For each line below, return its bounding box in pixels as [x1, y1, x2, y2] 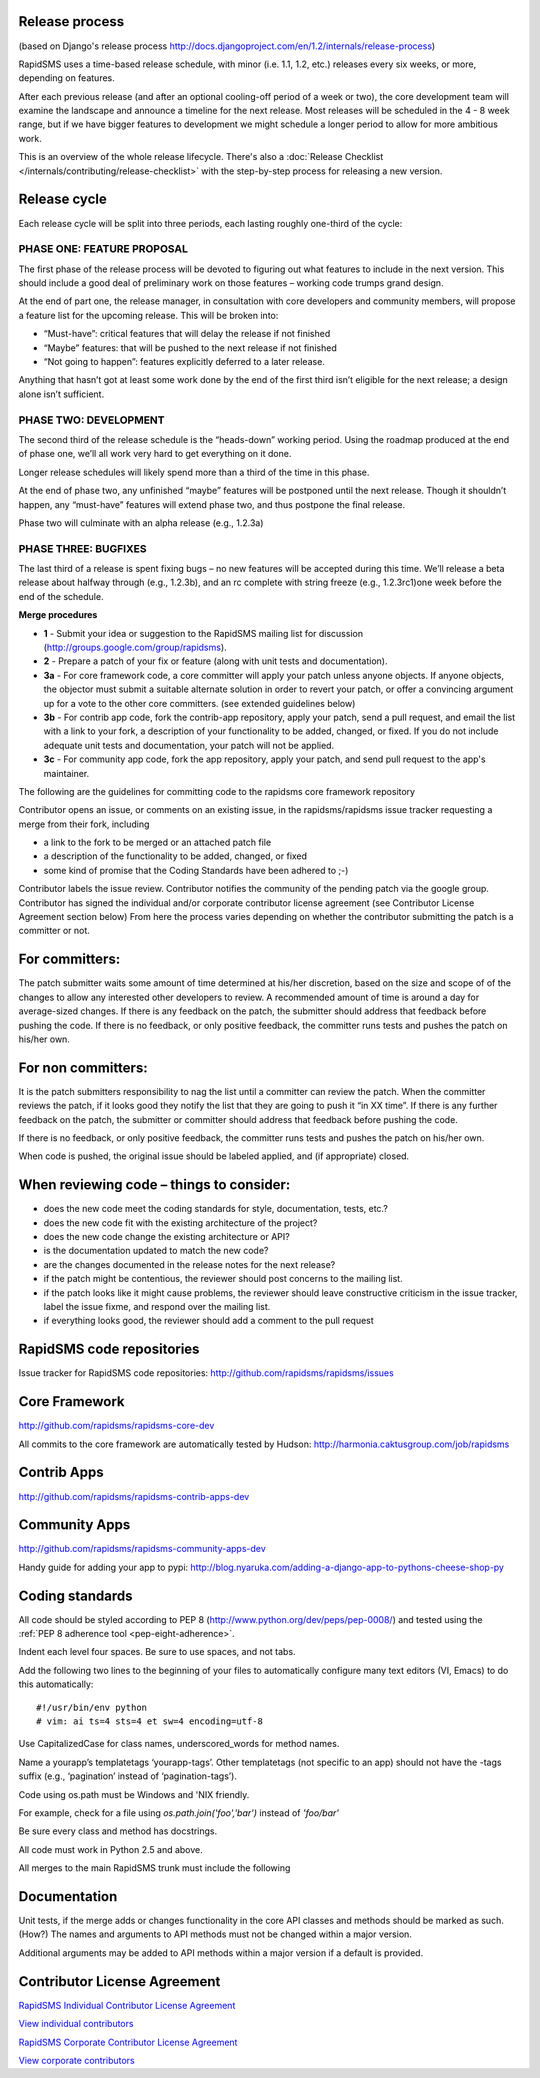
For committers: [18, 951, 121, 968]
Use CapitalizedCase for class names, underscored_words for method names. [18, 1738, 340, 1750]
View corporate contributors [18, 2054, 135, 2066]
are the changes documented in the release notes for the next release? [43, 1258, 336, 1270]
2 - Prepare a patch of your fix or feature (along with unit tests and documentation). [43, 655, 388, 667]
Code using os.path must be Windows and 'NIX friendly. [18, 1788, 250, 1800]
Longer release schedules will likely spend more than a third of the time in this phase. [18, 466, 370, 478]
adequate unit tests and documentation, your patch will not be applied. [43, 739, 335, 751]
